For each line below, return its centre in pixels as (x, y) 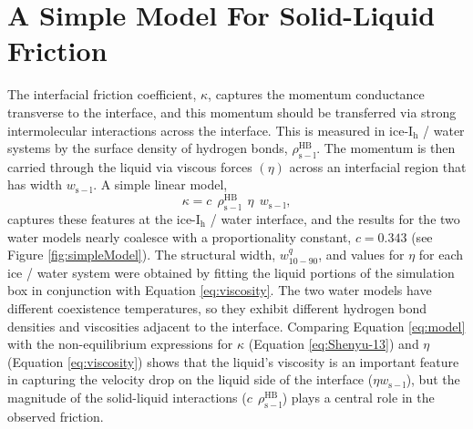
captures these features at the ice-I (104, 218)
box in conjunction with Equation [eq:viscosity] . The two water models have (220, 290)
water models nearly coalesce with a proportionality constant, (180, 236)
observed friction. (56, 416)
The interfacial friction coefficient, (102, 94)
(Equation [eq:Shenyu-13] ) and (334, 344)
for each (441, 255)
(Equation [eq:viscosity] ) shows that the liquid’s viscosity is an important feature (233, 361)
